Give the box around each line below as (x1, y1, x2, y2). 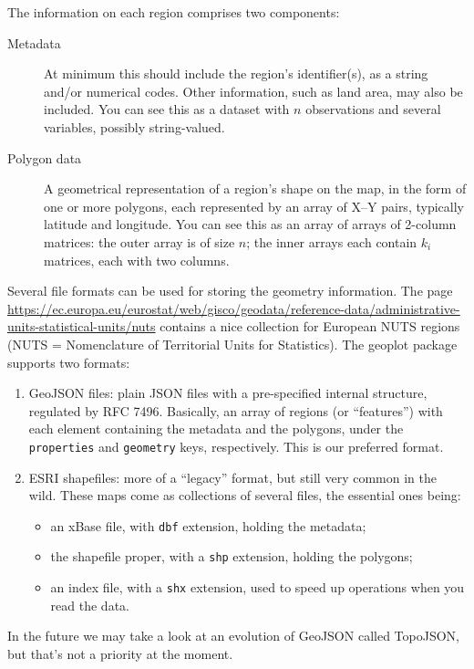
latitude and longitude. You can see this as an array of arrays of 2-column (44, 214, 457, 234)
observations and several (305, 99, 441, 119)
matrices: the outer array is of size (44, 232, 235, 251)
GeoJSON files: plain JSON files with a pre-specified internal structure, (28, 383, 428, 402)
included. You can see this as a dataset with (44, 99, 290, 119)
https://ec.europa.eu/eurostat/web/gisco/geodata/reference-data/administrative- (7, 298, 460, 318)
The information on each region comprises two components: (7, 3, 340, 21)
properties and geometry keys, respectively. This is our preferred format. (28, 436, 444, 455)
